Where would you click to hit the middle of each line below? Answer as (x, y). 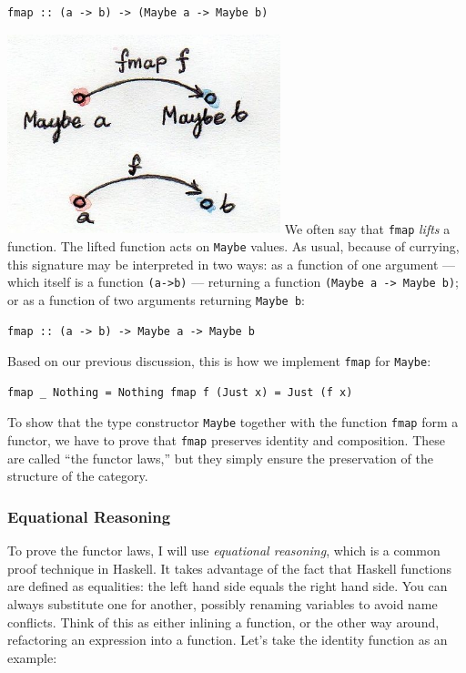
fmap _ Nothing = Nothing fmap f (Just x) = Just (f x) (180, 392)
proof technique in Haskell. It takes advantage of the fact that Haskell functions (230, 568)
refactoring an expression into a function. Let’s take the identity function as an (228, 640)
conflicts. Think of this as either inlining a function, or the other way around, (223, 622)
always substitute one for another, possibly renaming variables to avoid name (223, 603)
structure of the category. (78, 476)
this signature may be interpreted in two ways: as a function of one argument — (232, 264)
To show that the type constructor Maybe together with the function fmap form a (233, 422)
